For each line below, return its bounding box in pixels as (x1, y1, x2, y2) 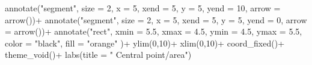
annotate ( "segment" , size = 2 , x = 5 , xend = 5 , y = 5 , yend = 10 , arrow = (5, 2, 281, 14)
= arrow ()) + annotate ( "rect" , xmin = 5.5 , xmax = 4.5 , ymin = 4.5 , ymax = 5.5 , (5, 25, 302, 38)
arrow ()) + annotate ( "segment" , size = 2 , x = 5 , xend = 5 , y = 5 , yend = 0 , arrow (5, 13, 307, 26)
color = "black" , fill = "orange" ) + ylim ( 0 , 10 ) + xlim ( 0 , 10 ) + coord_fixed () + (5, 36, 285, 49)
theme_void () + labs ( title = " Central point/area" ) (5, 48, 192, 61)
